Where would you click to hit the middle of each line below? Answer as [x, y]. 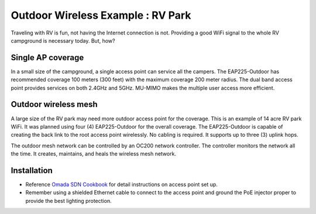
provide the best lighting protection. [68, 201]
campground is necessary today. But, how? [63, 40]
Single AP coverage [47, 58]
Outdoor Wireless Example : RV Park [101, 15]
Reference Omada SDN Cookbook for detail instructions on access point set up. [121, 184]
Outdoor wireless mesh [54, 104]
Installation [32, 170]
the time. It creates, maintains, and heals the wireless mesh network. [94, 154]
